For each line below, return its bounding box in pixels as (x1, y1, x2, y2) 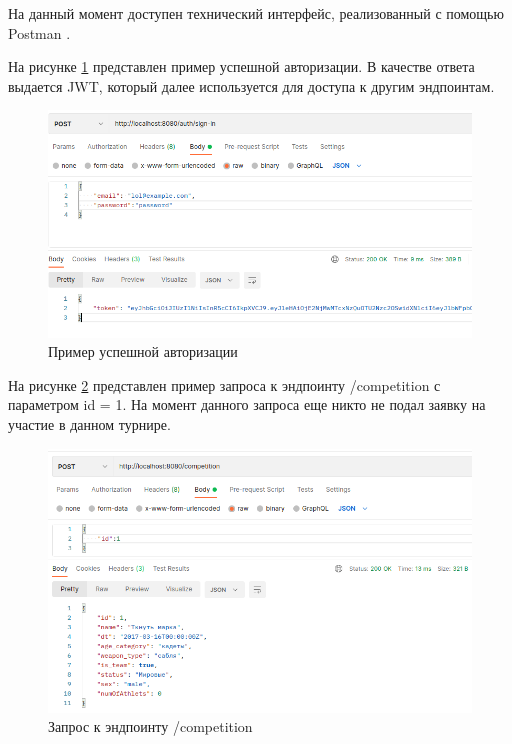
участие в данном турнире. (8, 413, 171, 434)
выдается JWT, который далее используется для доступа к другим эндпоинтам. (8, 75, 495, 96)
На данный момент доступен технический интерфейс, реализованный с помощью (8, 3, 504, 23)
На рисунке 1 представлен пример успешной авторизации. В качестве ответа (8, 56, 475, 77)
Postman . (8, 22, 71, 43)
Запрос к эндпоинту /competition (48, 716, 253, 737)
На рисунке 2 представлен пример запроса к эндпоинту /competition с (8, 374, 441, 395)
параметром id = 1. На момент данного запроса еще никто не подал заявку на (8, 394, 486, 415)
